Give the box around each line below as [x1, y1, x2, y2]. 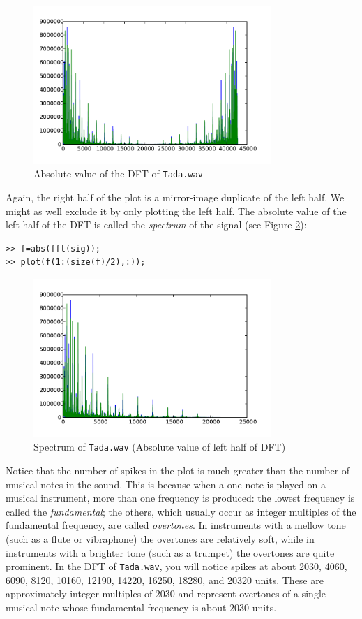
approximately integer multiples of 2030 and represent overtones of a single [6, 586, 326, 601]
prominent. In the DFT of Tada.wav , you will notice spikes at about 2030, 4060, [6, 559, 347, 574]
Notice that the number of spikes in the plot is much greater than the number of [6, 463, 350, 477]
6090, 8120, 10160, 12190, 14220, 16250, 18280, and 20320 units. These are [6, 572, 324, 587]
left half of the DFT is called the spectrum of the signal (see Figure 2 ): [6, 217, 307, 232]
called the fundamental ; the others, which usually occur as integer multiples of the [6, 504, 356, 518]
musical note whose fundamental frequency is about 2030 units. [6, 600, 277, 614]
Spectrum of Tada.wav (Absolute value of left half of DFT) [33, 439, 286, 454]
